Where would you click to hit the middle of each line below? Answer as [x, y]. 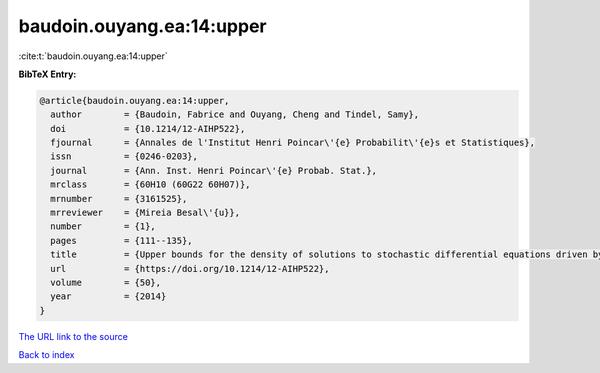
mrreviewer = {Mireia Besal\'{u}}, [145, 213]
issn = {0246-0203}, [124, 156]
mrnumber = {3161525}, [119, 198]
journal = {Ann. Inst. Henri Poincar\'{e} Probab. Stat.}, [214, 170]
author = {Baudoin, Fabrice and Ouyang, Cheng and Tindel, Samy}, [235, 114]
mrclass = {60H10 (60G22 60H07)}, [150, 184]
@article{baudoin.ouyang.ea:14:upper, [134, 100]
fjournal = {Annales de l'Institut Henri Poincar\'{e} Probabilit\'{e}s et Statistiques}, [292, 143]
